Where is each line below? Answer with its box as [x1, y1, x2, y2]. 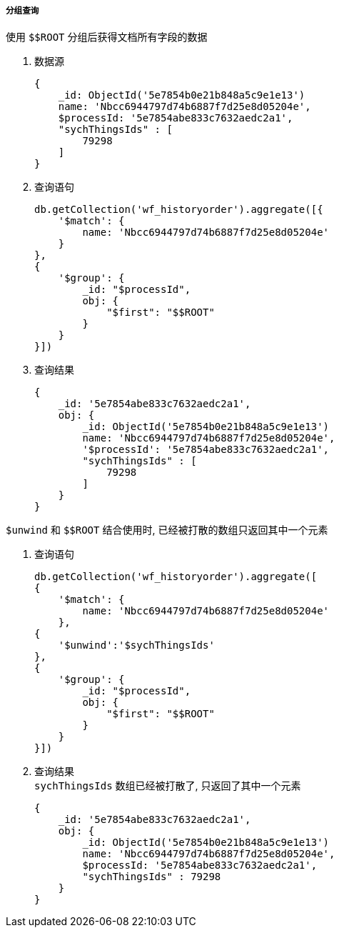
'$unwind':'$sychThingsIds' [58, 639, 215, 652]
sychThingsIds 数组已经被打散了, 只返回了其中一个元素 [34, 779, 301, 792]
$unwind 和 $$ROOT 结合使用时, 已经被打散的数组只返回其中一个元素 [6, 524, 328, 537]
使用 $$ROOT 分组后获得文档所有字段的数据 [6, 31, 208, 44]
